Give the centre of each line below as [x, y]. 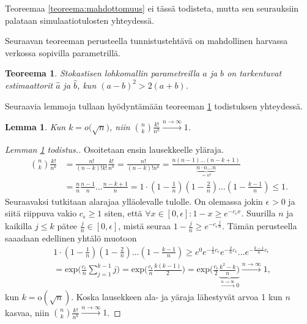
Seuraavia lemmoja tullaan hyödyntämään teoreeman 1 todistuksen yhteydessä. [154, 105]
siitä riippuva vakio [41, 213]
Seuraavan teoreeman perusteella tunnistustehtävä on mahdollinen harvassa [146, 41]
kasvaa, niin [27, 312]
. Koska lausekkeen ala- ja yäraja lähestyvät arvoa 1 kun [177, 296]
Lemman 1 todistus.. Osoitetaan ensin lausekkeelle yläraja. [114, 149]
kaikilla [19, 226]
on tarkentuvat [254, 73]
